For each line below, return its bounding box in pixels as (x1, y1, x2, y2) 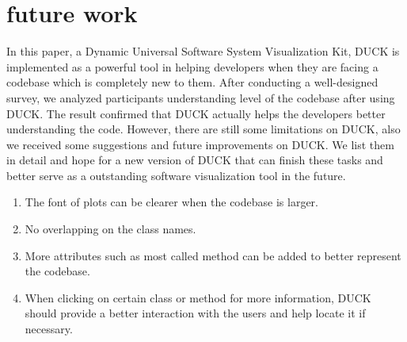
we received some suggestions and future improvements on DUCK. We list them (6, 136, 394, 152)
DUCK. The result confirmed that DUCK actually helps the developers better (6, 105, 386, 121)
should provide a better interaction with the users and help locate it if (25, 305, 366, 321)
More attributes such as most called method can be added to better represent (25, 247, 401, 263)
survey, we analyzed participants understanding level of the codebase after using (6, 89, 395, 106)
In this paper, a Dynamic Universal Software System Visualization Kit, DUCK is (6, 43, 400, 60)
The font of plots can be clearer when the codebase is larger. (25, 194, 318, 210)
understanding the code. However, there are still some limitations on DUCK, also (6, 121, 401, 137)
